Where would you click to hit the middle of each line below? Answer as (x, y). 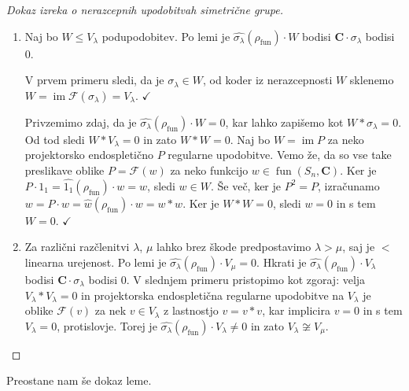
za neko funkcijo (209, 170)
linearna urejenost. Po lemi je (96, 262)
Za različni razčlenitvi (77, 247)
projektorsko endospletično (89, 155)
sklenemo (372, 80)
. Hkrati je (282, 262)
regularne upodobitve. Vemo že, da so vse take (280, 155)
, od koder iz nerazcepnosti (268, 80)
